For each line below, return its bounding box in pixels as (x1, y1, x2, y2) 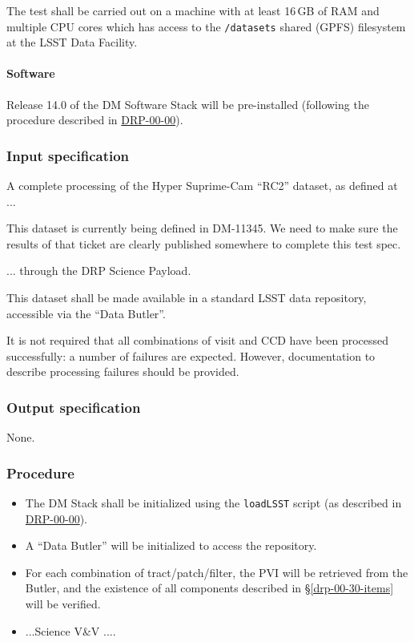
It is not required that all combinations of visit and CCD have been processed (6, 332, 389, 349)
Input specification (6, 145, 130, 165)
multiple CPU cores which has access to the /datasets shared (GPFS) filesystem (6, 18, 406, 34)
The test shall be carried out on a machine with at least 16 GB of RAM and (6, 2, 380, 18)
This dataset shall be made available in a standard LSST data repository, (6, 289, 367, 306)
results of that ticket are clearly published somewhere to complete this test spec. (6, 235, 401, 252)
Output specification (6, 397, 141, 417)
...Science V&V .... (25, 622, 116, 639)
